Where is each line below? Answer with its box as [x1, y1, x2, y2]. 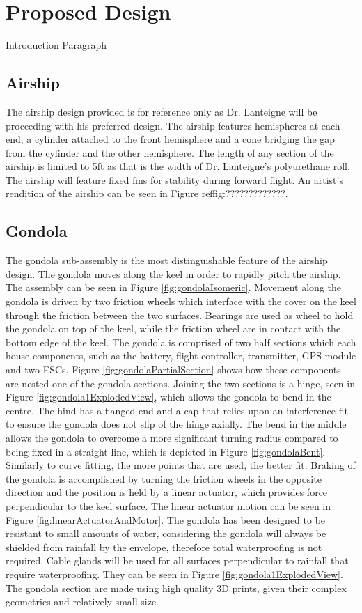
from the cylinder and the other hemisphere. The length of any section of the [6, 145, 334, 160]
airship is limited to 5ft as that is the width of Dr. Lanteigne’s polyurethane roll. [6, 159, 350, 173]
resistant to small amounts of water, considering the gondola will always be [6, 526, 326, 541]
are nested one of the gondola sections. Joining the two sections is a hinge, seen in [6, 375, 355, 390]
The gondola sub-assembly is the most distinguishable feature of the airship [6, 253, 328, 267]
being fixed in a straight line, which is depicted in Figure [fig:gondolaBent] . [6, 444, 326, 458]
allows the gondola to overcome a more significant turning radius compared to [6, 430, 338, 444]
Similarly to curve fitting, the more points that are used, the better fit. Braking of [6, 458, 356, 472]
